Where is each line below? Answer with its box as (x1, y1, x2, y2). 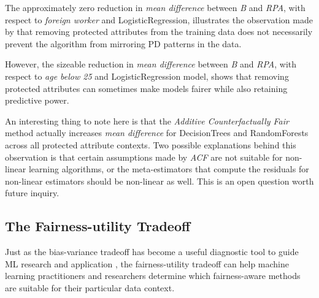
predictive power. (5, 94, 69, 107)
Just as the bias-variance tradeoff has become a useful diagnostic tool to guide (5, 245, 299, 258)
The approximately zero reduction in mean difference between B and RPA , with (5, 1, 306, 13)
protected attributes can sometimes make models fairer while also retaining (5, 82, 288, 94)
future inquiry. (5, 186, 60, 199)
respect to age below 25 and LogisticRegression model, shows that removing (5, 69, 289, 82)
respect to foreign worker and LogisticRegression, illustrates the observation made (5, 13, 313, 26)
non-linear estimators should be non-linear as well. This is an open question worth (5, 174, 314, 187)
